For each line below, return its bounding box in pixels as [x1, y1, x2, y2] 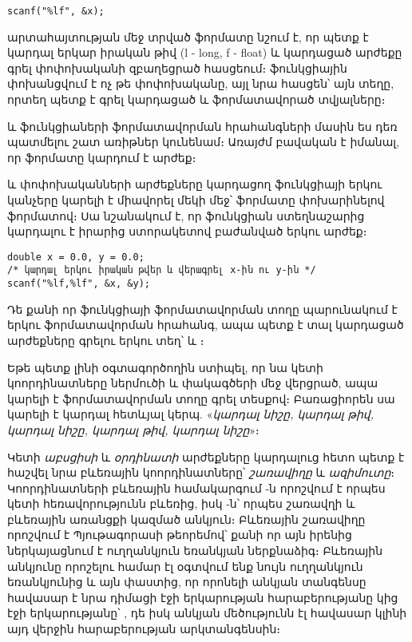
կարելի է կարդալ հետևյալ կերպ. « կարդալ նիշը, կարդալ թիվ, [7, 406, 374, 422]
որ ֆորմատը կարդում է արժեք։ [7, 149, 196, 165]
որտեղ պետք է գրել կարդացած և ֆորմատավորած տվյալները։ [7, 91, 386, 108]
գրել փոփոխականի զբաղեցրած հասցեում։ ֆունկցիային [7, 59, 347, 76]
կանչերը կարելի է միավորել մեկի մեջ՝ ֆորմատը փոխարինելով [7, 192, 385, 208]
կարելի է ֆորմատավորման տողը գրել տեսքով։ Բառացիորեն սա [7, 390, 395, 406]
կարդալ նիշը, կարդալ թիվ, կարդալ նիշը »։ [7, 421, 259, 438]
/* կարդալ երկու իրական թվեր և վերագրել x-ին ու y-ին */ [7, 264, 316, 276]
